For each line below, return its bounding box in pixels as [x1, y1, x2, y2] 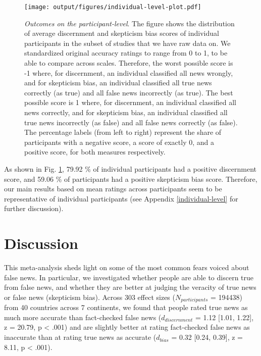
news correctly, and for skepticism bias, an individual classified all [24, 107, 228, 117]
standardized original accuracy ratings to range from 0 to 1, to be [24, 47, 228, 58]
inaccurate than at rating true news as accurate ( [4, 332, 156, 342]
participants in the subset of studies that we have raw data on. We [24, 37, 231, 48]
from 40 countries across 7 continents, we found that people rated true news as [4, 302, 248, 313]
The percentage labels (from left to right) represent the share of [24, 127, 222, 137]
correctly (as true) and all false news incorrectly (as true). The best [24, 87, 233, 97]
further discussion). [4, 203, 64, 214]
